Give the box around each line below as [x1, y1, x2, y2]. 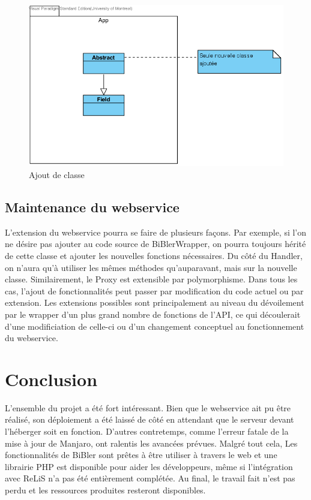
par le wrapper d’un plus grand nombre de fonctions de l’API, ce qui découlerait [5, 308, 301, 320]
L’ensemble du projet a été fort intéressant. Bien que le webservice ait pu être [5, 401, 291, 414]
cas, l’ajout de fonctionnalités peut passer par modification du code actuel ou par [5, 284, 304, 297]
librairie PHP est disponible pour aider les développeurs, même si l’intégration [5, 460, 293, 472]
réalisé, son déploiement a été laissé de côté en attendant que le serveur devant [5, 413, 294, 426]
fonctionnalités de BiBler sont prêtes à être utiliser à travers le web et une [5, 448, 277, 461]
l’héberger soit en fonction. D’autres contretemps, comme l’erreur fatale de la [5, 425, 289, 438]
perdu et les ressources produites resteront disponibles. [5, 484, 206, 496]
